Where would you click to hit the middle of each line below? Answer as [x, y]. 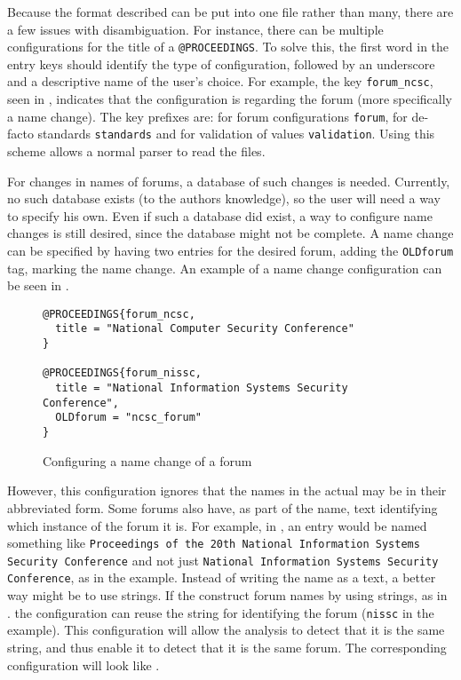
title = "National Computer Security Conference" [205, 329]
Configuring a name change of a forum [147, 460]
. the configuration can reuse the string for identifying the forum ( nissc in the [221, 612]
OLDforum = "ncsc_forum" [128, 418]
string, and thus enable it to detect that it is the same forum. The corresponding [227, 647]
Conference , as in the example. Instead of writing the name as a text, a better [222, 577]
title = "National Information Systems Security [202, 388]
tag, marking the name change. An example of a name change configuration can [225, 268]
